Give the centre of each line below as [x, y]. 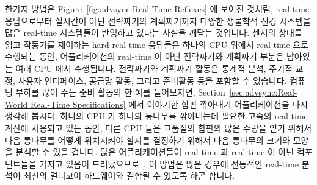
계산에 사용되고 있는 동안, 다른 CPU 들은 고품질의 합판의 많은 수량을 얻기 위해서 [158, 127]
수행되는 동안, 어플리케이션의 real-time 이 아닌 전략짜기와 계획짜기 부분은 [144, 56]
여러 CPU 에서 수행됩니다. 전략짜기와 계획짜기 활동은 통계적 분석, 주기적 [154, 68]
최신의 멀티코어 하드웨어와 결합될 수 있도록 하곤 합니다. [129, 176]
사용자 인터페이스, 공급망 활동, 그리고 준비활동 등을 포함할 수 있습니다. [152, 80]
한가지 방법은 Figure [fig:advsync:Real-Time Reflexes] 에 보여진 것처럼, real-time [157, 9]
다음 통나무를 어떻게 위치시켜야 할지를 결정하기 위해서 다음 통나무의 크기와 [148, 140]
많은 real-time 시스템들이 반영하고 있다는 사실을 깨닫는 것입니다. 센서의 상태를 [154, 33]
